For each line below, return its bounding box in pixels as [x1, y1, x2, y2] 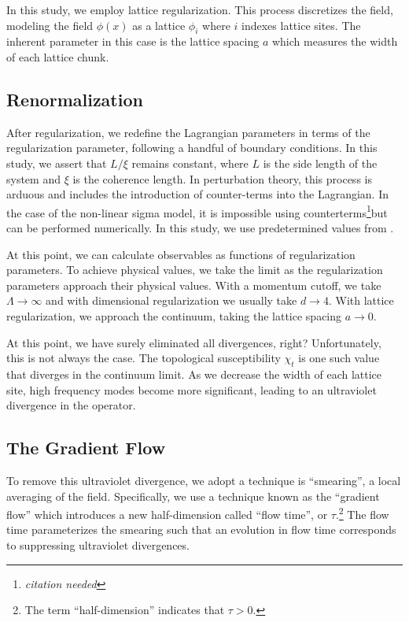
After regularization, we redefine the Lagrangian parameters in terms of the [6, 124, 370, 140]
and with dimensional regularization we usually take [46, 292, 297, 309]
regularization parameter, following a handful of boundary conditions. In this [6, 139, 378, 156]
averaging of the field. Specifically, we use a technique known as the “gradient [6, 487, 380, 504]
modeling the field [6, 17, 94, 33]
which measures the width [271, 33, 398, 50]
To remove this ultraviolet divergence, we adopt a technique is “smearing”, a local [6, 472, 401, 488]
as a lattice [132, 17, 186, 33]
